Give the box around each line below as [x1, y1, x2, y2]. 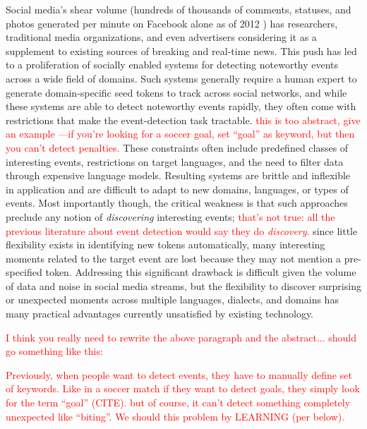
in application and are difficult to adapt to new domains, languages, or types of [6, 181, 349, 196]
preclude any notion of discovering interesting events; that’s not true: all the [6, 209, 335, 224]
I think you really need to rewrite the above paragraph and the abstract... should [6, 330, 357, 344]
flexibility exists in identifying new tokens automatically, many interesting [6, 237, 325, 252]
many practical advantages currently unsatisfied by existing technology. [6, 306, 314, 321]
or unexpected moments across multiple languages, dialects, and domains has [6, 292, 339, 307]
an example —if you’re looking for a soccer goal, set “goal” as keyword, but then [6, 126, 355, 141]
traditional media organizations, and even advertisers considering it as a [6, 30, 317, 44]
